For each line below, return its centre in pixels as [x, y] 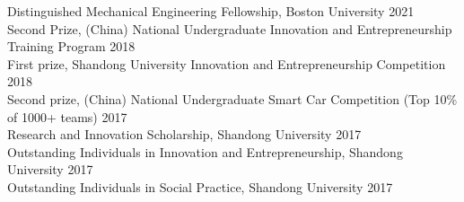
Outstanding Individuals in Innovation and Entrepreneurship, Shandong [205, 151]
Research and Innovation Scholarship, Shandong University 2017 [184, 134]
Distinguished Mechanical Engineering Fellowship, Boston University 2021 [211, 11]
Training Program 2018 [71, 46]
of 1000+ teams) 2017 [67, 116]
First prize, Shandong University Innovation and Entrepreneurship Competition [227, 63]
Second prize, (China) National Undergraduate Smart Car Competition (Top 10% [232, 98]
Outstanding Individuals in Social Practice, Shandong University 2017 [200, 186]
